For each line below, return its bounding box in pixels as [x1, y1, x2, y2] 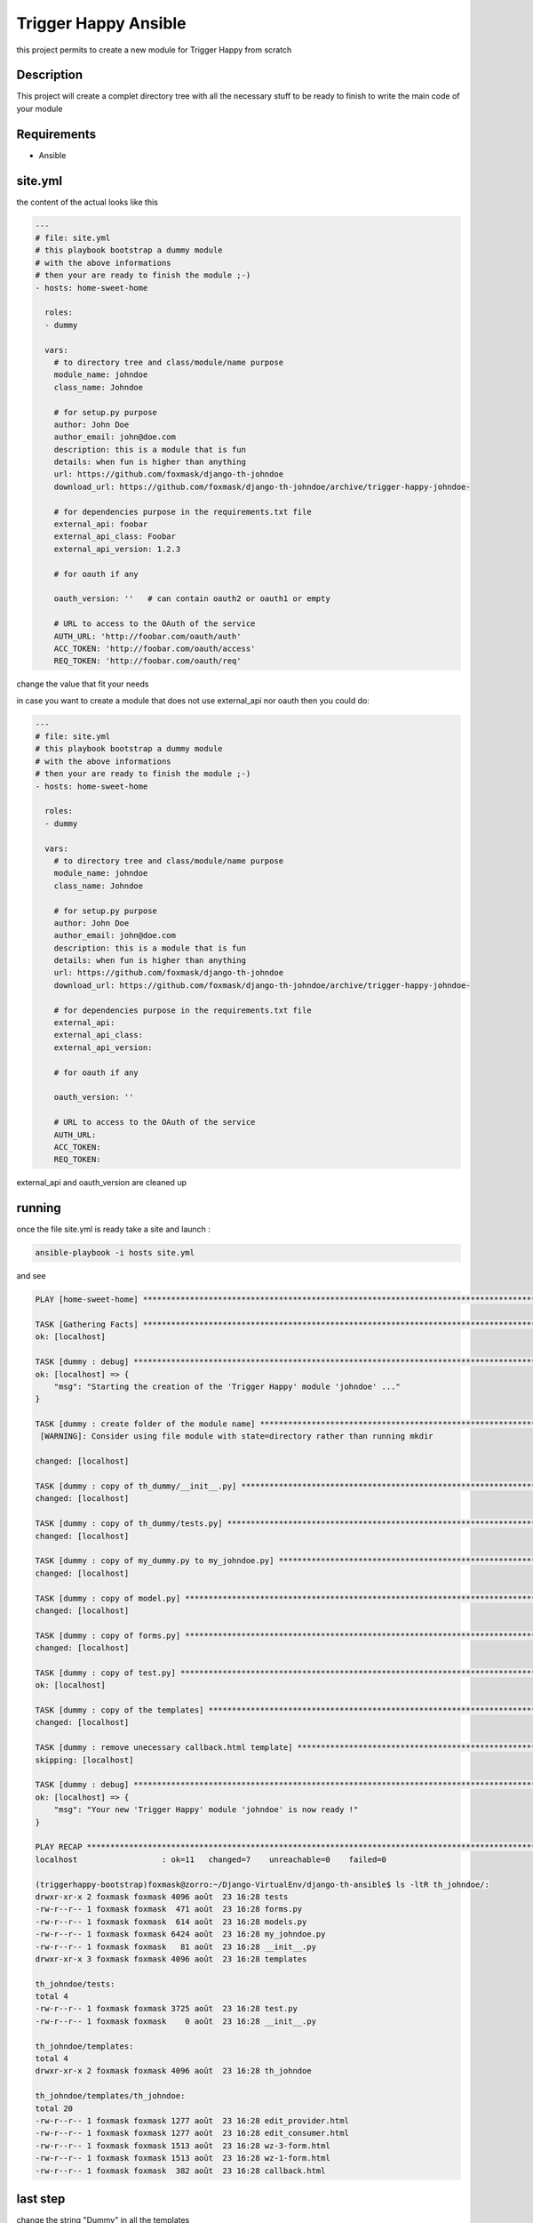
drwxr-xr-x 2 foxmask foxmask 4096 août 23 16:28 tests [35, 1891, 289, 1902]
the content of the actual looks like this [16, 197, 159, 207]
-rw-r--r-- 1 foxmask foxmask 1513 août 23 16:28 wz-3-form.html [35, 2140, 330, 2151]
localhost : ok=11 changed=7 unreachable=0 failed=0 [35, 1854, 386, 1865]
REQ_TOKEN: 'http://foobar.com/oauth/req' [53, 656, 242, 666]
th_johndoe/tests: [35, 1978, 115, 1989]
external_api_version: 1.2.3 [53, 543, 181, 554]
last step [16, 2191, 66, 2206]
